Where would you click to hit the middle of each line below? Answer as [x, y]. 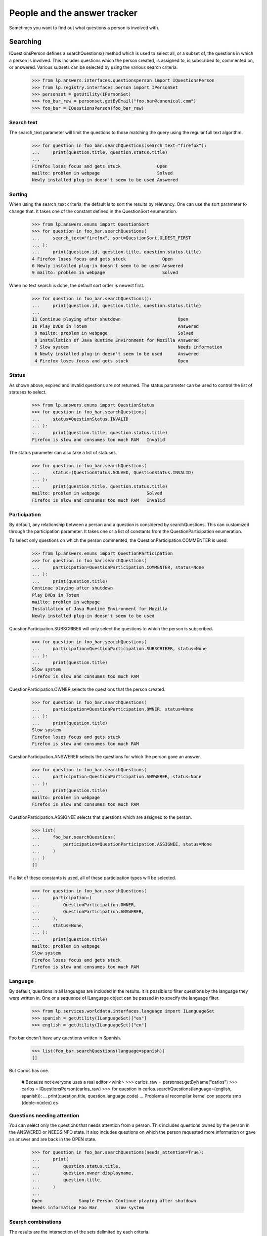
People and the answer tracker [73, 13]
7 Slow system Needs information [129, 347]
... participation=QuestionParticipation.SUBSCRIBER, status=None [119, 649]
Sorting [18, 194]
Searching [25, 42]
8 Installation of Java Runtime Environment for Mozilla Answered [117, 340]
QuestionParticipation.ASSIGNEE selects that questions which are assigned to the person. [101, 817]
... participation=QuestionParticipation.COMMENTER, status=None [118, 568]
